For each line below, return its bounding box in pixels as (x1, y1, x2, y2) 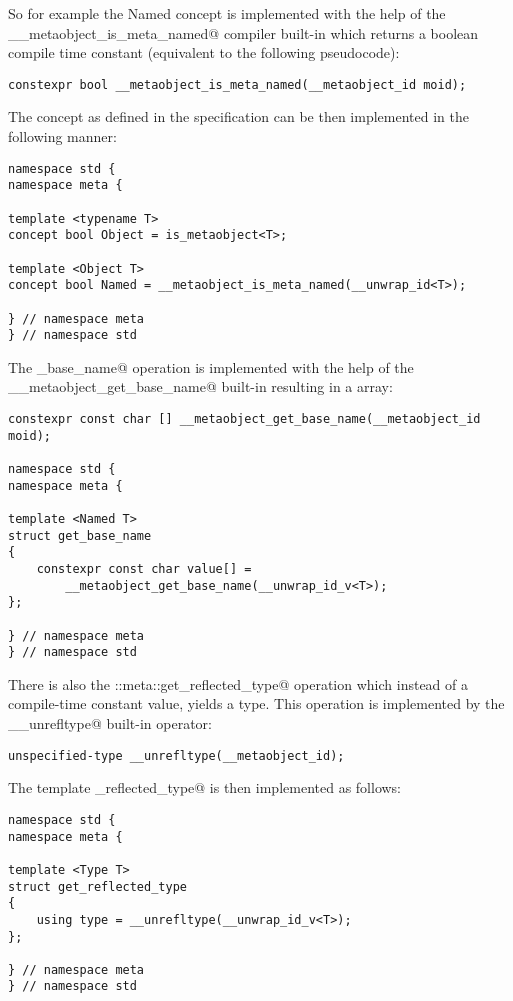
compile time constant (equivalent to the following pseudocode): (8, 42, 400, 63)
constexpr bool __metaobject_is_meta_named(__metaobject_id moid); (8, 77, 467, 92)
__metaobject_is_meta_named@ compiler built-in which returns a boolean (8, 22, 479, 43)
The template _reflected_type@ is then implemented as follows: (8, 777, 402, 798)
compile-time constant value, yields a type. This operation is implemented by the (8, 693, 505, 714)
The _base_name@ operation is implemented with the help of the (8, 356, 414, 377)
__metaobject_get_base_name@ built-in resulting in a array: (8, 376, 393, 397)
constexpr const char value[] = (36, 561, 252, 576)
